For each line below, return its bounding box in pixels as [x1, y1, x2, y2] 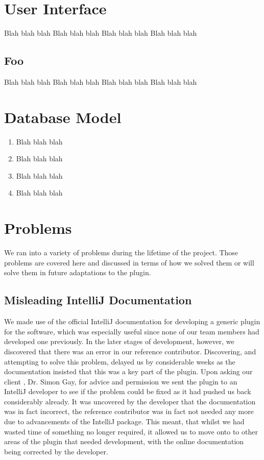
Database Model [4, 106, 122, 127]
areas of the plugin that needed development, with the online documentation [4, 436, 244, 447]
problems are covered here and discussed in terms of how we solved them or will [4, 257, 254, 268]
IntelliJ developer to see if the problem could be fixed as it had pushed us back [4, 386, 251, 397]
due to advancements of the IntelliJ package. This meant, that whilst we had [4, 416, 245, 427]
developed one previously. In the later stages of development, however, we [4, 336, 234, 347]
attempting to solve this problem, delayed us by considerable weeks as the [4, 356, 235, 367]
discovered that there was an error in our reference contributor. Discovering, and [4, 346, 256, 356]
